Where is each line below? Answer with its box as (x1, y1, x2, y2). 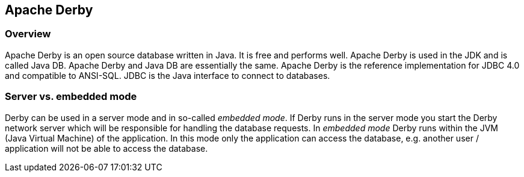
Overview (5, 28, 51, 40)
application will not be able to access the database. (5, 143, 208, 154)
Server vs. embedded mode (5, 90, 137, 103)
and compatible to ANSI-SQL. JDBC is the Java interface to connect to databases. (5, 70, 330, 81)
